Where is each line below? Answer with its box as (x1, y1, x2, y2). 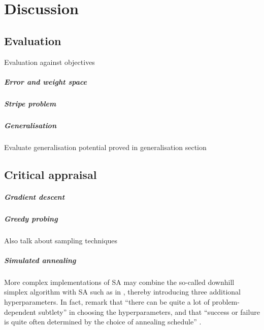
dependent (4, 306, 37, 317)
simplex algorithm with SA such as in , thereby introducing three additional (4, 286, 241, 297)
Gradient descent (4, 191, 65, 202)
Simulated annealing (4, 254, 76, 265)
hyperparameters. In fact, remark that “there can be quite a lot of (4, 296, 210, 307)
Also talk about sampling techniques (4, 235, 118, 245)
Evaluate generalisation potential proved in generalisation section (4, 141, 207, 152)
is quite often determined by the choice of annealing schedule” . (4, 316, 202, 327)
